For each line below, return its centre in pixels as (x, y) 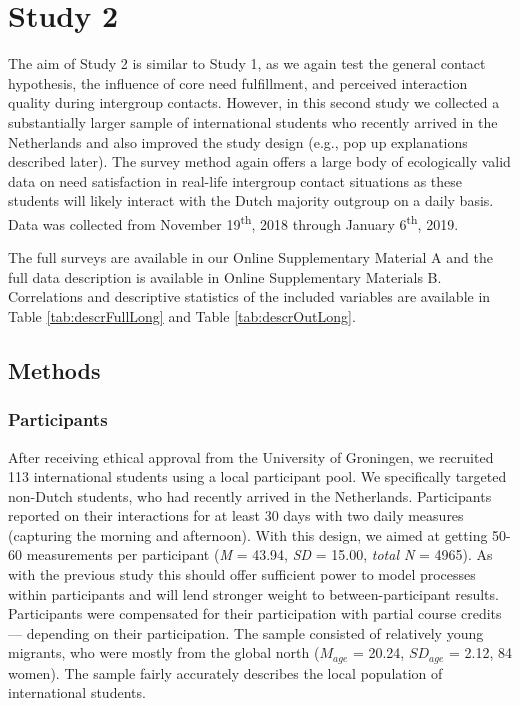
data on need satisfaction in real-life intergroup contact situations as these (235, 180)
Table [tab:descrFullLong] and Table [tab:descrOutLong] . (182, 315)
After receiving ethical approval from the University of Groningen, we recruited (251, 456)
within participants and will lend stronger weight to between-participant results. (253, 593)
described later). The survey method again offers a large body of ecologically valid (259, 161)
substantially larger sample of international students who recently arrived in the (253, 121)
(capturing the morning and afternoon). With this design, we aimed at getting (248, 534)
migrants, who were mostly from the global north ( (164, 652)
